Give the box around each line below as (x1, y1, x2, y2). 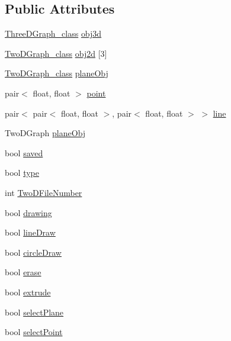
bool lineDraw (5, 226, 56, 239)
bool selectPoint (5, 326, 63, 338)
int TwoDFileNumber (5, 186, 82, 198)
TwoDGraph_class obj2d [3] (5, 47, 107, 59)
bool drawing (5, 206, 52, 218)
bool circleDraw (5, 246, 62, 258)
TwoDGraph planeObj (5, 127, 86, 139)
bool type (5, 166, 39, 179)
